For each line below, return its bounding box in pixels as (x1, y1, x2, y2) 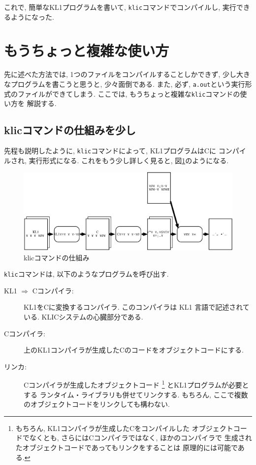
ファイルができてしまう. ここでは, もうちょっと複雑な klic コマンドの (17, 88, 240, 99)
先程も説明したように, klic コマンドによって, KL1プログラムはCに (4, 145, 216, 156)
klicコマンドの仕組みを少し (4, 122, 136, 138)
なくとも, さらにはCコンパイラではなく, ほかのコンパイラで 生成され (29, 432, 252, 443)
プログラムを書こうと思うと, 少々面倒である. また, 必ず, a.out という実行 (10, 78, 245, 89)
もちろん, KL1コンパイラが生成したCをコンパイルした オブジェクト (15, 423, 233, 433)
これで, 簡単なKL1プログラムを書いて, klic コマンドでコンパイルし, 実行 (4, 2, 236, 12)
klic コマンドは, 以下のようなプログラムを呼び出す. (4, 269, 169, 279)
